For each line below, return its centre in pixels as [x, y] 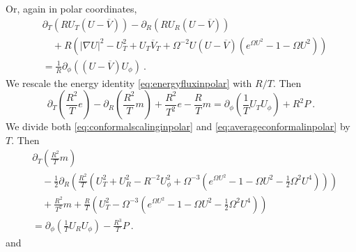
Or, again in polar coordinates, [71, 8]
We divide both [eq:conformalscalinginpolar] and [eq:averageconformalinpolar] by [178, 126]
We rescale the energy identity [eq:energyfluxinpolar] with [129, 82]
